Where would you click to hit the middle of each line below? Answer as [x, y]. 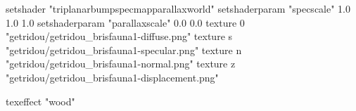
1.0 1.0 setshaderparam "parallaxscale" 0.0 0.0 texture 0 [125, 22]
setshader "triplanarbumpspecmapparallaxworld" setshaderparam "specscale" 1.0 [178, 8]
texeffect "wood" [40, 101]
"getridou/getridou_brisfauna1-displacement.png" [112, 77]
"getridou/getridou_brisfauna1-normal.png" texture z [121, 64]
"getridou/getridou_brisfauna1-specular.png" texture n [124, 50]
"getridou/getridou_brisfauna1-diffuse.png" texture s [119, 36]
